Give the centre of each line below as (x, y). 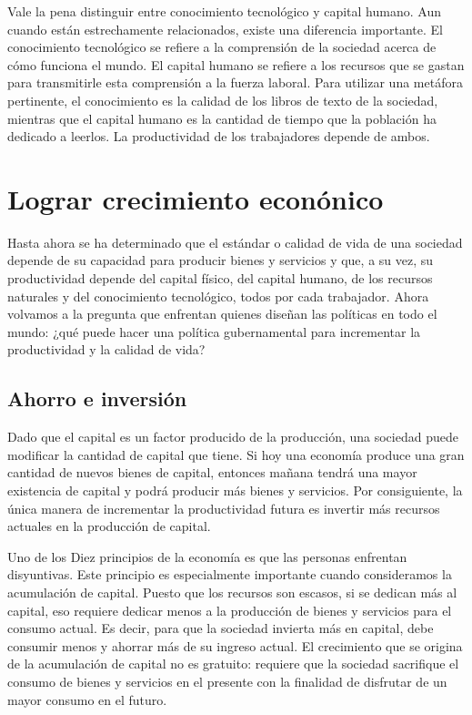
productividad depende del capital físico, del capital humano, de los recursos (220, 278)
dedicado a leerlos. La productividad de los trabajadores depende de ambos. (219, 136)
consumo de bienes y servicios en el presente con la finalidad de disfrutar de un (227, 681)
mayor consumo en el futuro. (87, 699)
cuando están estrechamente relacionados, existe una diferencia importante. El (225, 29)
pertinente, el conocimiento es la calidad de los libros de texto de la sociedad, (223, 100)
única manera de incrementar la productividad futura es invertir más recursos (224, 508)
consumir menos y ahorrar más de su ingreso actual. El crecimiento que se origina (235, 645)
